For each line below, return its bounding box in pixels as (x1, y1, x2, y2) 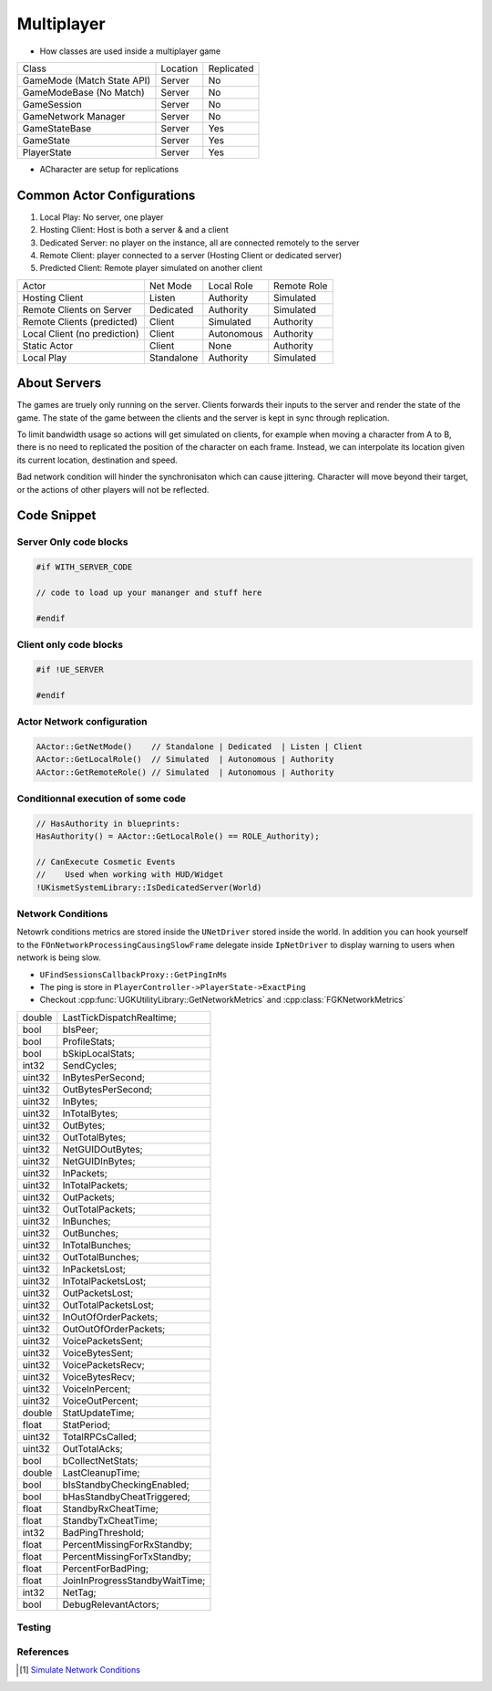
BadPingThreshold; (62, 1526, 145, 1539)
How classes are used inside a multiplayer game (39, 46, 221, 57)
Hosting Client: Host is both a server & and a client (39, 224, 230, 235)
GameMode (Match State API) (22, 74, 150, 87)
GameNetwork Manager (22, 110, 126, 122)
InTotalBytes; (62, 1107, 118, 1120)
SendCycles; (62, 1059, 118, 1071)
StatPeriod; (62, 1418, 111, 1431)
